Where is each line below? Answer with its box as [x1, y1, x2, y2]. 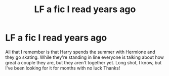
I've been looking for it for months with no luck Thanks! [5, 65, 120, 71]
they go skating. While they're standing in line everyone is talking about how [5, 54, 164, 60]
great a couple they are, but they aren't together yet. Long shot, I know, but [5, 59, 162, 65]
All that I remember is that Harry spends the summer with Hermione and [5, 49, 155, 55]
